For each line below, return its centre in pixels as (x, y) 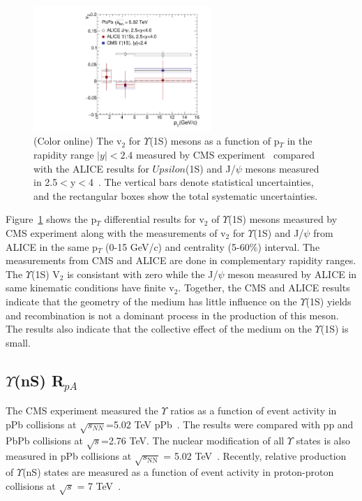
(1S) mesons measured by (283, 219)
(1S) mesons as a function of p (214, 141)
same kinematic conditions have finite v (90, 288)
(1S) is (334, 329)
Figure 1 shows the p (51, 219)
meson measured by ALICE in (292, 274)
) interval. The (289, 246)
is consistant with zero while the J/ (143, 274)
